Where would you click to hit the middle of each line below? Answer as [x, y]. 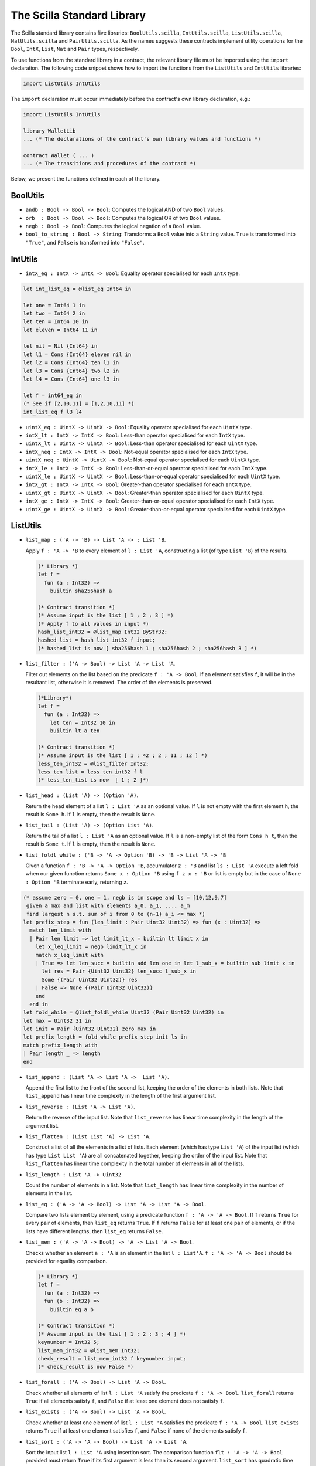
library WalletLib [49, 131]
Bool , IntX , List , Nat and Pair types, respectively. [75, 49]
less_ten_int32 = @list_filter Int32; [93, 763]
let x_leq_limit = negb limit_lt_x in [91, 947]
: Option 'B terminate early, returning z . [77, 882]
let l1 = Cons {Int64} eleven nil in [77, 354]
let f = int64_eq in [52, 395]
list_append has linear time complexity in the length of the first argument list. [121, 1096]
